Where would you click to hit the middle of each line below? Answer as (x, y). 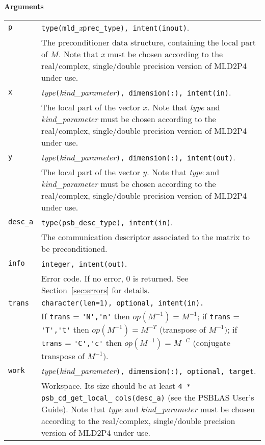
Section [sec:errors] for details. (96, 290)
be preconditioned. (74, 248)
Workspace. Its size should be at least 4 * (116, 385)
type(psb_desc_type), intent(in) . (107, 222)
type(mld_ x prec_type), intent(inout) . (115, 27)
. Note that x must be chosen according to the (141, 54)
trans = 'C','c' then (82, 342)
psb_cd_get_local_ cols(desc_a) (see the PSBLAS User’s (148, 397)
